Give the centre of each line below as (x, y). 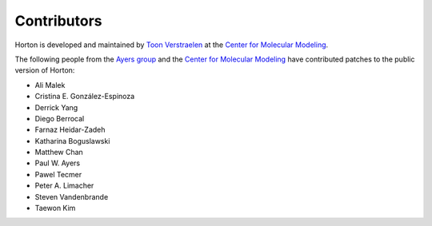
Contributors (59, 21)
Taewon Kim (55, 208)
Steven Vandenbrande (72, 196)
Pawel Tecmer (58, 174)
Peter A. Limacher (64, 186)
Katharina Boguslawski (72, 141)
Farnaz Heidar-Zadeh (70, 130)
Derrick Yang (56, 107)
